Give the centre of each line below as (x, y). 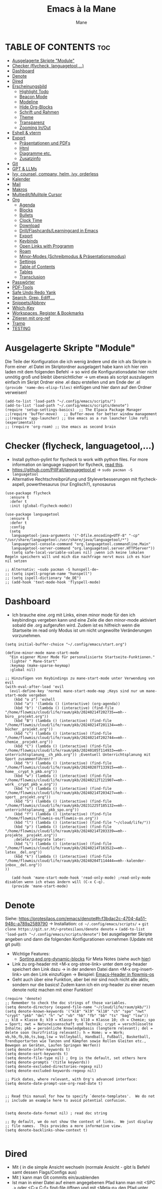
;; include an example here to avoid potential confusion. (66, 1101)
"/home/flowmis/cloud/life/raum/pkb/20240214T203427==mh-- (66, 793)
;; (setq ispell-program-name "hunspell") (49, 574)
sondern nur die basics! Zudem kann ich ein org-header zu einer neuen (83, 985)
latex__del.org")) (24, 852)
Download (29, 225)
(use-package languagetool (32, 514)
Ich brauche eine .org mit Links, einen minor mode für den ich (74, 615)
